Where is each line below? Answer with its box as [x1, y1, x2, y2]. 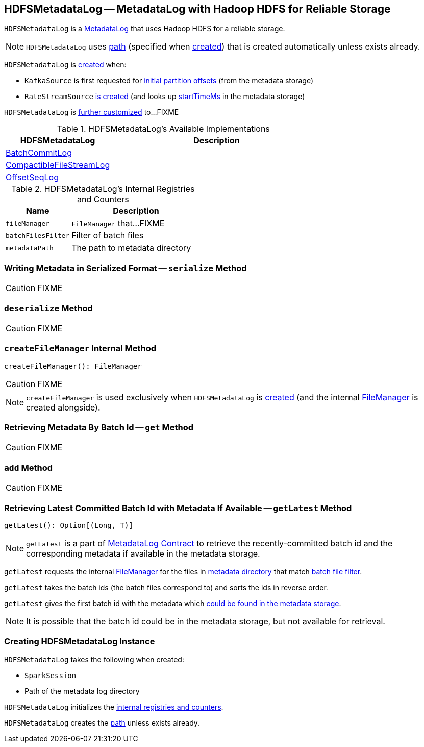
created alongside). [26, 402, 101, 413]
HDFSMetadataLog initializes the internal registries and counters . [4, 702, 223, 711]
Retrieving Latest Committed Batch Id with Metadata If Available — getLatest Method [4, 502, 352, 513]
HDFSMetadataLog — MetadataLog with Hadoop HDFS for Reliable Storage [4, 3, 391, 15]
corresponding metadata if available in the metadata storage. [26, 548, 260, 559]
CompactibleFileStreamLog [6, 160, 110, 171]
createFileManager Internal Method [4, 343, 156, 354]
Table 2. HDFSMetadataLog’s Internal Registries [11, 184, 195, 195]
